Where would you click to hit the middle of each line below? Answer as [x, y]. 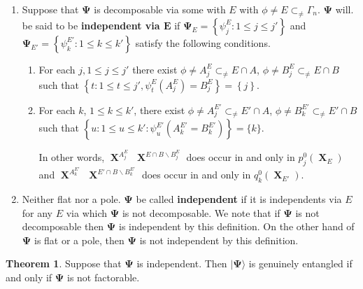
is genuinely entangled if [300, 263]
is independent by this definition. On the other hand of [237, 226]
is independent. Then [182, 263]
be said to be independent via [91, 25]
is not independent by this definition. [219, 240]
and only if [29, 277]
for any [37, 212]
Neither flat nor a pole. [71, 199]
